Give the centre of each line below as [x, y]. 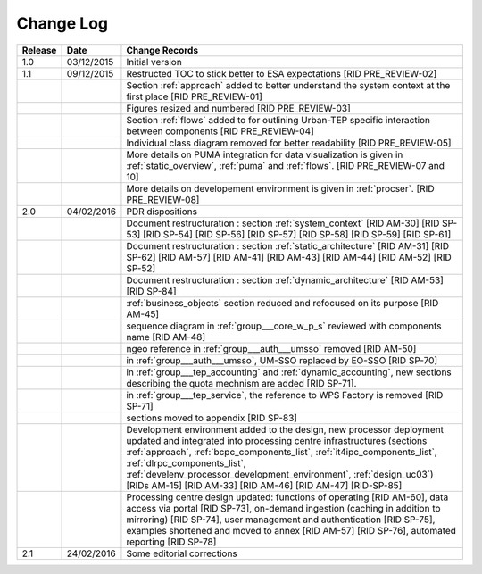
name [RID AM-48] [166, 337]
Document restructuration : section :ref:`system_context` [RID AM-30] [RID [283, 223]
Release [39, 50]
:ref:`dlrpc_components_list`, [186, 462]
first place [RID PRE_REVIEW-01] [195, 96]
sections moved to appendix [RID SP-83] [212, 418]
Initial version [154, 62]
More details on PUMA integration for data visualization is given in [265, 154]
